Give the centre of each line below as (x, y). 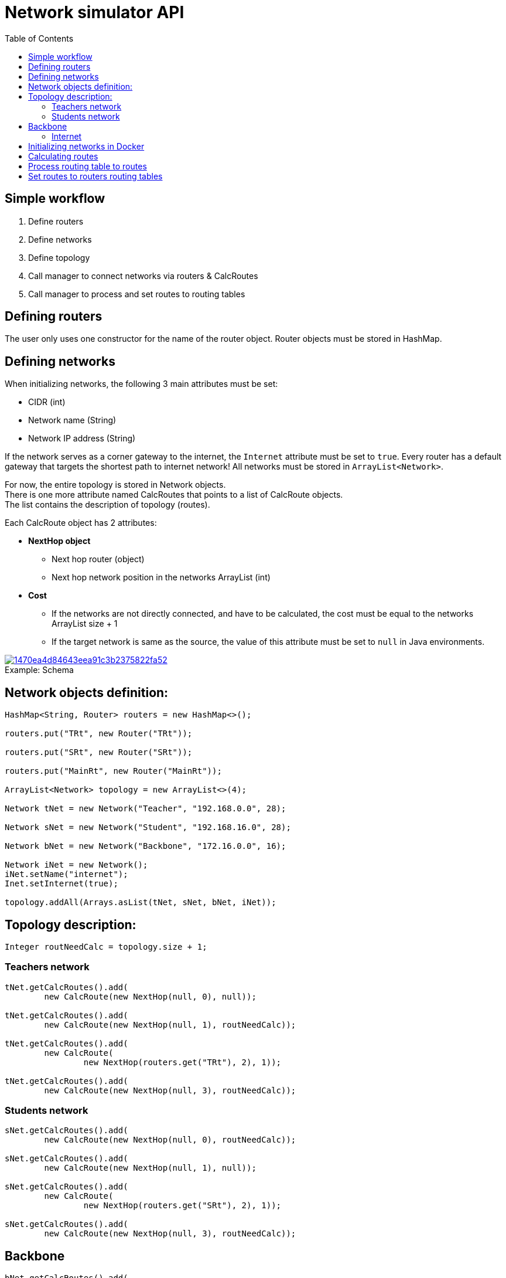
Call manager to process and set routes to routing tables (137, 294)
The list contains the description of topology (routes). (107, 505)
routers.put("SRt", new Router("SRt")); (99, 752)
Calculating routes (63, 156)
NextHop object (59, 541)
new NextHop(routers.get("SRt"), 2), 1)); (182, 1206)
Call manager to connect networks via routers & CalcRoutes (143, 276)
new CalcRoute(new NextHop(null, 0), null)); (150, 996)
